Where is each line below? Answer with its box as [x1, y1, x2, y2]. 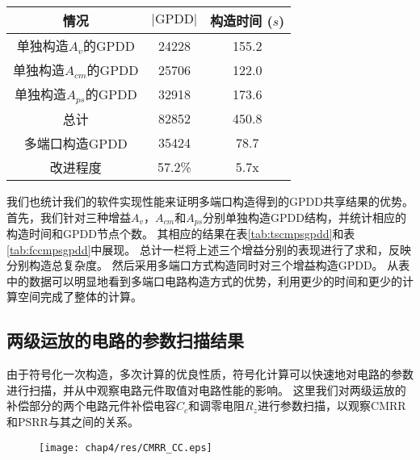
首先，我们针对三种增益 [6, 208, 131, 225]
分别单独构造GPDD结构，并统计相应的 [203, 208, 406, 225]
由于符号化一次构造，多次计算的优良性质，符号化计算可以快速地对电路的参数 [6, 366, 414, 383]
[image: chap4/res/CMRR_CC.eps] [39, 441, 212, 454]
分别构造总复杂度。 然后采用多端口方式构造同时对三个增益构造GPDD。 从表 [6, 257, 410, 274]
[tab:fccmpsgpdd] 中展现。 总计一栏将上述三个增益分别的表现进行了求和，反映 [6, 240, 411, 257]
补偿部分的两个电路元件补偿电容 [6, 397, 176, 414]
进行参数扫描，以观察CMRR [258, 397, 406, 414]
